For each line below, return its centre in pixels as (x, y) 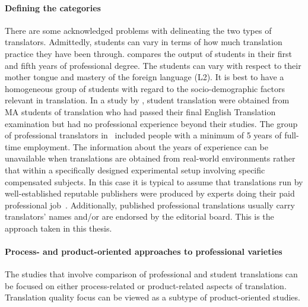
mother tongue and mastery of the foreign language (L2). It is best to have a (145, 77)
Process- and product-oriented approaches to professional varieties (144, 251)
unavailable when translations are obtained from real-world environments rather (150, 158)
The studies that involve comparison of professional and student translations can (151, 274)
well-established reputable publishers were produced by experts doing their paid (150, 193)
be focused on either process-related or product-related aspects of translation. (146, 285)
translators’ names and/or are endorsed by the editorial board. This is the (139, 216)
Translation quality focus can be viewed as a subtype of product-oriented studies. (153, 297)
